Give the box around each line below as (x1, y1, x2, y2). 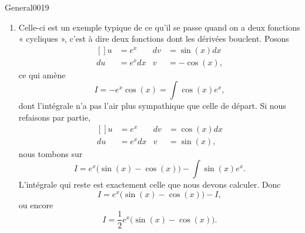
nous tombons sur (18, 147, 83, 159)
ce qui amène (18, 68, 66, 81)
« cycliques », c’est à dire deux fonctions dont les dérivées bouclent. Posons (18, 32, 289, 45)
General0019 (5, 1, 49, 13)
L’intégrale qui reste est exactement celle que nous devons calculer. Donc (18, 178, 281, 191)
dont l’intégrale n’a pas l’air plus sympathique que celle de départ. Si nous (18, 99, 286, 112)
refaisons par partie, (18, 111, 91, 124)
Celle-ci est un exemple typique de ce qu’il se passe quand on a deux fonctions (18, 21, 300, 33)
